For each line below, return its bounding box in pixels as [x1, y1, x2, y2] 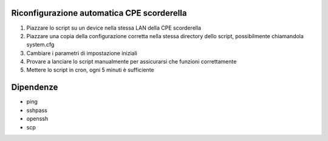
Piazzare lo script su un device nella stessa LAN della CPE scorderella [26, 24, 202, 31]
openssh [26, 115, 49, 122]
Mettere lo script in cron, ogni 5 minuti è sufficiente [26, 67, 154, 74]
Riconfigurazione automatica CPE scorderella [11, 8, 187, 18]
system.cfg [26, 41, 55, 48]
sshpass [26, 107, 48, 114]
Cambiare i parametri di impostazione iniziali [26, 49, 138, 57]
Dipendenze [11, 82, 58, 93]
